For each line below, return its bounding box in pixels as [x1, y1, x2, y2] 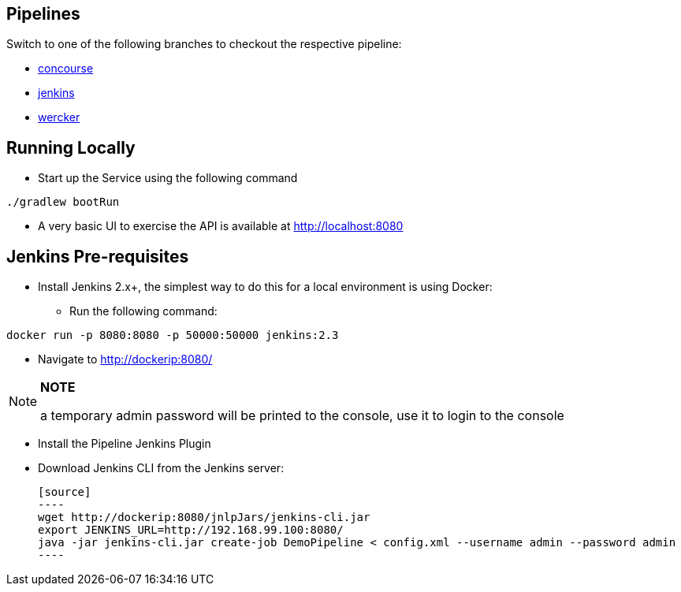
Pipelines [6, 4, 80, 24]
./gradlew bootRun [6, 195, 120, 209]
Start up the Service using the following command [38, 171, 298, 185]
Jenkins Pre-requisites [6, 246, 189, 266]
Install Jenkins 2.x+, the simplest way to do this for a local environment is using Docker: [38, 280, 493, 294]
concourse [38, 61, 94, 76]
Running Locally [6, 137, 136, 158]
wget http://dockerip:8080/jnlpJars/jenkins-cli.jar [38, 511, 370, 524]
